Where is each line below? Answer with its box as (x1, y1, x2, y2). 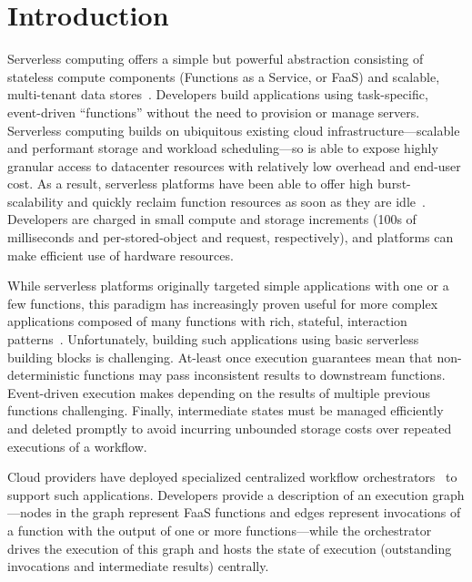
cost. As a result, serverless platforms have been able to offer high (7, 174, 374, 193)
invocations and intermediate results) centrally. (7, 556, 269, 576)
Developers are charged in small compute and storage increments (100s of (7, 209, 417, 229)
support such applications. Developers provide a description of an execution (7, 485, 428, 504)
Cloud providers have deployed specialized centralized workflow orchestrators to (7, 467, 457, 486)
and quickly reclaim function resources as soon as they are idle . (67, 191, 426, 210)
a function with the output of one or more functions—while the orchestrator (7, 520, 432, 539)
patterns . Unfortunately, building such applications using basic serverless (7, 330, 419, 349)
